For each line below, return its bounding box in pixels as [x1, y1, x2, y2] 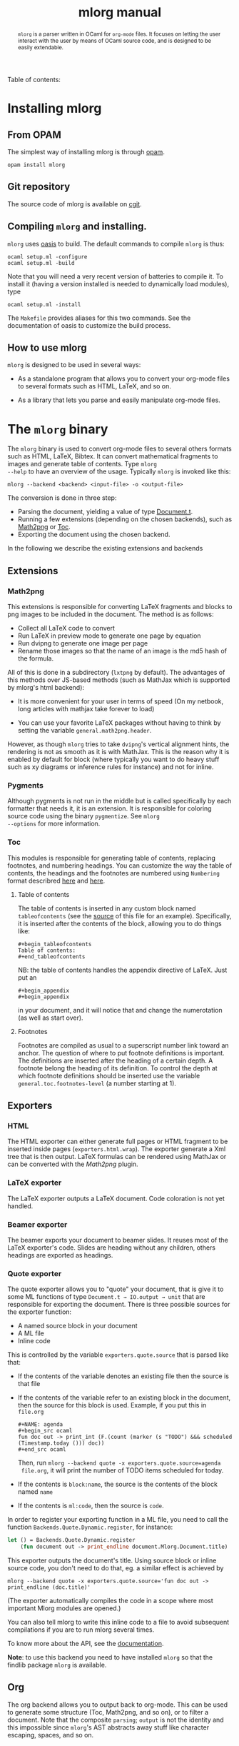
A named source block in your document [17, 1322, 138, 1330]
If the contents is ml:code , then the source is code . [17, 1501, 164, 1510]
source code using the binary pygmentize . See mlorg [7, 812, 161, 821]
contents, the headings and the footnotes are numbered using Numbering [7, 868, 220, 877]
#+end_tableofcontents [17, 953, 86, 960]
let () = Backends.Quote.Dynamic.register [7, 1537, 136, 1544]
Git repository [7, 181, 71, 193]
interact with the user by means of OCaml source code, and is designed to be [17, 36, 212, 44]
